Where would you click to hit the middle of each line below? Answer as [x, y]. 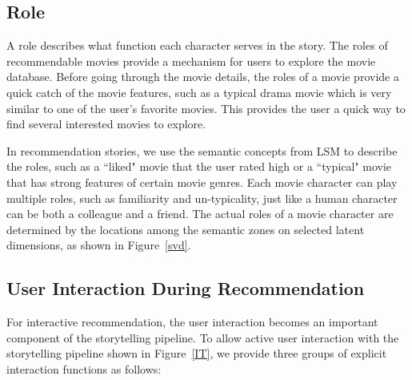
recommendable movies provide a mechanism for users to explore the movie [191, 61]
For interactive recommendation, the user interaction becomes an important [192, 322]
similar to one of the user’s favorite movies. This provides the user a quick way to [206, 108]
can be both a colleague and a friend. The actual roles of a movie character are [200, 214]
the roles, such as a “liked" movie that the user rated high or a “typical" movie [199, 166]
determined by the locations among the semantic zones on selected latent [186, 229]
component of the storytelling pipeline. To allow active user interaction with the [203, 337]
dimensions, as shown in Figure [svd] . [99, 245]
